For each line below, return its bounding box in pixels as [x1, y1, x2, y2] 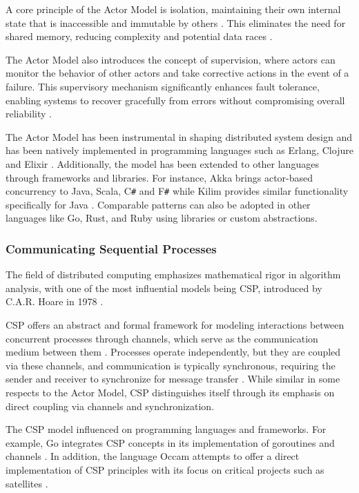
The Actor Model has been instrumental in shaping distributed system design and [6, 129, 352, 144]
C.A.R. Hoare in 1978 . [6, 294, 104, 309]
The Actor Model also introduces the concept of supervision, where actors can [6, 52, 336, 66]
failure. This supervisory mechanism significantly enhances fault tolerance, [6, 79, 320, 93]
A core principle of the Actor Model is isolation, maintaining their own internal [6, 2, 341, 16]
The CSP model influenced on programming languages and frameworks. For [6, 422, 327, 436]
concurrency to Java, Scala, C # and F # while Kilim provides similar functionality [6, 184, 349, 198]
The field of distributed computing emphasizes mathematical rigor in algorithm [6, 267, 341, 282]
